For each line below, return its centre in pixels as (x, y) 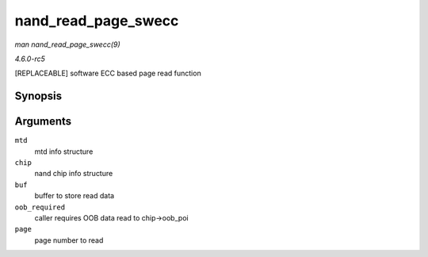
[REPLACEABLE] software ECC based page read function (108, 73)
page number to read (69, 240)
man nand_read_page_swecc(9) (67, 44)
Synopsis (38, 96)
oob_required (40, 207)
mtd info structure (64, 152)
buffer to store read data (75, 196)
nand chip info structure (74, 174)
